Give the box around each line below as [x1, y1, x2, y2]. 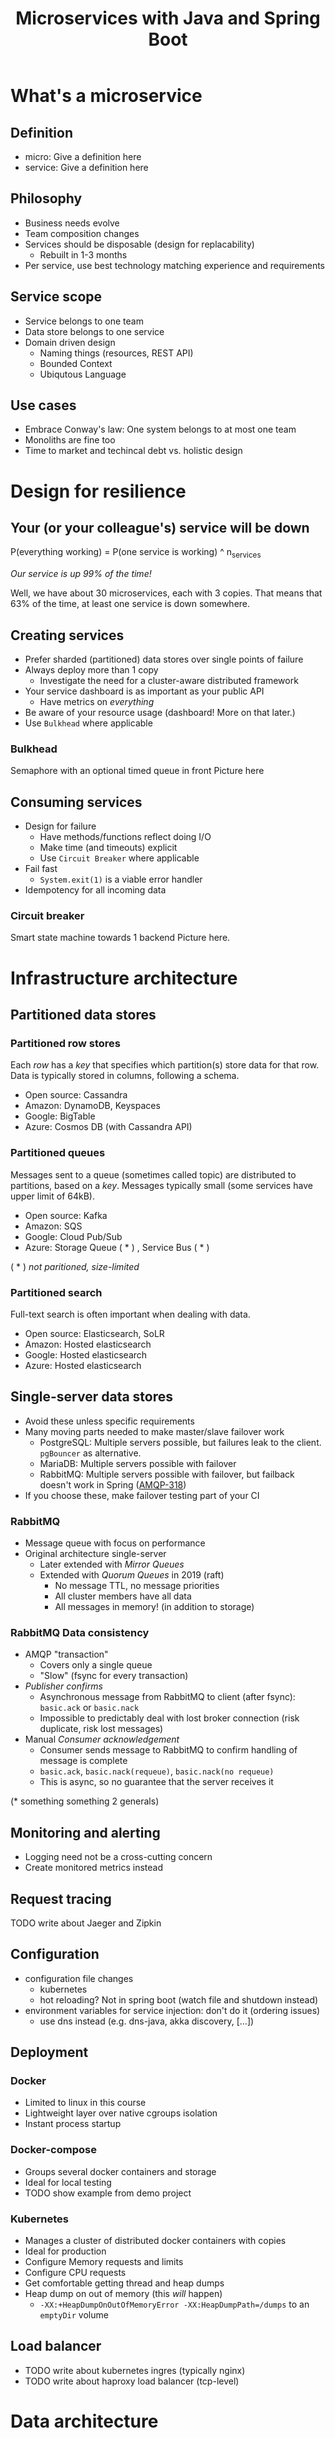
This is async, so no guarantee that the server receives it [39, 1776, 274, 1788]
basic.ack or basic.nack [39, 1702, 140, 1714]
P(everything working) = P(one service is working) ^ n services [10, 546, 262, 561]
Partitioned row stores [10, 1036, 121, 1050]
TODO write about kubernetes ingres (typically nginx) [24, 2364, 246, 2376]
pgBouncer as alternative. [39, 1447, 142, 1459]
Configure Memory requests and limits [24, 2256, 184, 2268]
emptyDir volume [39, 2309, 109, 2321]
